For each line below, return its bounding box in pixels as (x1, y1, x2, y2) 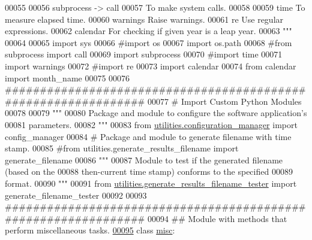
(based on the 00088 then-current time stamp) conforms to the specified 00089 (5, 165, 293, 178)
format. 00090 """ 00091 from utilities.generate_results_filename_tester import (5, 177, 297, 189)
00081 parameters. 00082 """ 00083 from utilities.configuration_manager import (5, 118, 298, 130)
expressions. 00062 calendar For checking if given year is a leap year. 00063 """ (5, 25, 292, 37)
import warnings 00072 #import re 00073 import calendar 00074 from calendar (5, 59, 296, 72)
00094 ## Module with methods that (147, 212, 287, 224)
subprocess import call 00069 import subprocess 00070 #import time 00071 (5, 48, 283, 60)
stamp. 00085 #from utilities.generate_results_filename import (5, 142, 239, 154)
